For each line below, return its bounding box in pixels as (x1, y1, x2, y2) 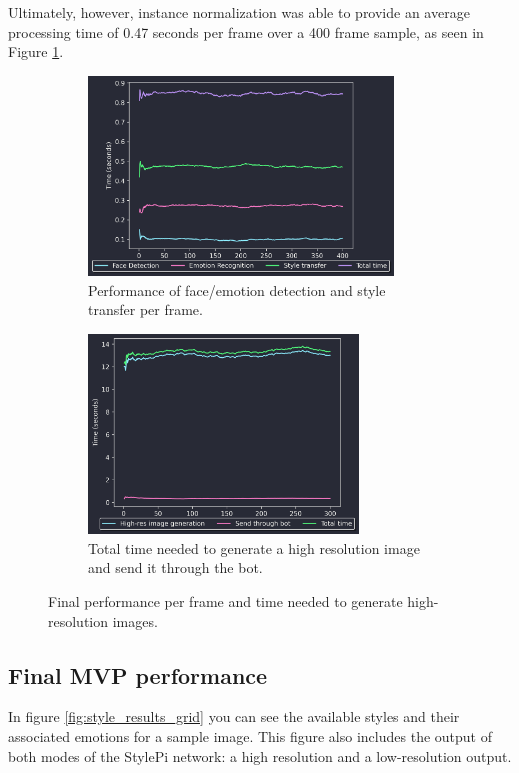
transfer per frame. (88, 299, 203, 320)
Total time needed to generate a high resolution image (88, 537, 420, 558)
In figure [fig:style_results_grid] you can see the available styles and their (8, 706, 460, 727)
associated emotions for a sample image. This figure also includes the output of (8, 725, 492, 746)
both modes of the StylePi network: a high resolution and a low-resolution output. (8, 745, 512, 766)
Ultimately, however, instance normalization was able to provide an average (8, 2, 470, 22)
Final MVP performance (8, 659, 268, 690)
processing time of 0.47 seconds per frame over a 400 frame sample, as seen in (8, 21, 484, 42)
